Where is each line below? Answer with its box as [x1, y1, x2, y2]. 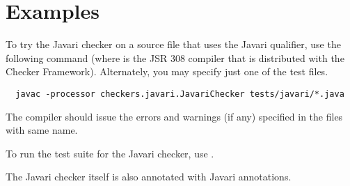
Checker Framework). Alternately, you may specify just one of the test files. [6, 64, 328, 79]
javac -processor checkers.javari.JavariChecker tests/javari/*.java [15, 88, 344, 99]
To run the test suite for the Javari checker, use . [6, 146, 214, 160]
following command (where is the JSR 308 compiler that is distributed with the [6, 50, 344, 65]
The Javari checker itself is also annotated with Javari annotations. [6, 169, 292, 184]
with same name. [6, 123, 78, 137]
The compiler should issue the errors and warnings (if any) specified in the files [6, 109, 343, 123]
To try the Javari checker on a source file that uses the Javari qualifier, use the [6, 37, 341, 52]
